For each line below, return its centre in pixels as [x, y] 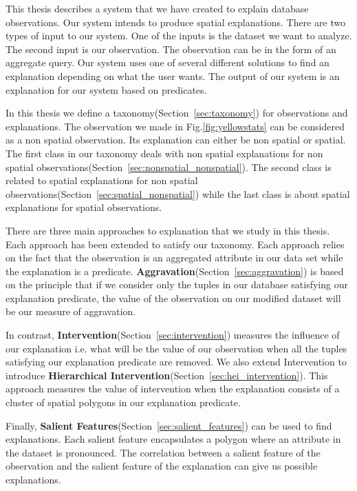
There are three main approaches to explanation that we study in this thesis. [168, 230]
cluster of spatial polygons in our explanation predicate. [123, 402]
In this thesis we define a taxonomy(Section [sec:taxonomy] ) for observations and [177, 113]
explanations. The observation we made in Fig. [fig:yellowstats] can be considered [175, 126]
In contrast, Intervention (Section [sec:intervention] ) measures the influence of [173, 335]
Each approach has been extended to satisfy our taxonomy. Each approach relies [175, 244]
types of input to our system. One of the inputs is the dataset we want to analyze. [179, 36]
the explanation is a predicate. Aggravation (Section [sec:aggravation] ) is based [175, 271]
